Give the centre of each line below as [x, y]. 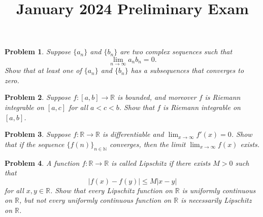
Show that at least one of [43, 70]
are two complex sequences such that [176, 51]
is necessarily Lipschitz [216, 200]
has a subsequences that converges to [187, 70]
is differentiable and [133, 134]
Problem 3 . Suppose [38, 134]
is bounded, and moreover [157, 97]
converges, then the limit [147, 144]
